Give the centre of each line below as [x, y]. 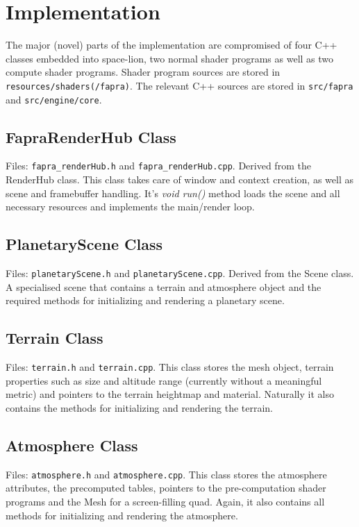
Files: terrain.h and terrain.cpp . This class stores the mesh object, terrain [170, 367]
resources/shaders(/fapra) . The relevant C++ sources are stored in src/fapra [179, 85]
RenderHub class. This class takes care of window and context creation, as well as [179, 179]
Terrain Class [55, 338]
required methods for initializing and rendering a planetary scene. [145, 300]
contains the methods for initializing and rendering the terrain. [140, 407]
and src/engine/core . [54, 99]
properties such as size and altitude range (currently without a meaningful [164, 380]
